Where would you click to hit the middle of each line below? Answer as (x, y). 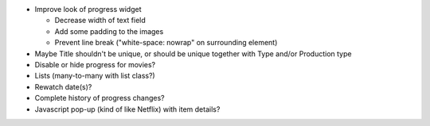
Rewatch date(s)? (63, 86)
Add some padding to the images (109, 31)
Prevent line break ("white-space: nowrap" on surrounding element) (166, 43)
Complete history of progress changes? (100, 98)
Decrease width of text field (100, 21)
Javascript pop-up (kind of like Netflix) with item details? (127, 109)
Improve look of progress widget (88, 9)
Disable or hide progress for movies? (95, 64)
